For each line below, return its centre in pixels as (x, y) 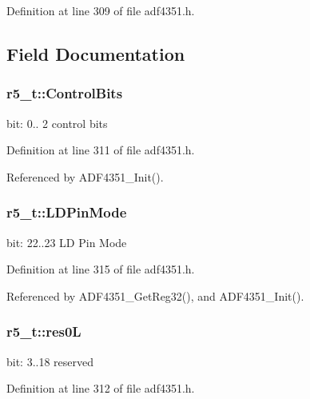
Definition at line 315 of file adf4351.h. (101, 269)
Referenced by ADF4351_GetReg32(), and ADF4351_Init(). (155, 295)
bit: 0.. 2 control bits (57, 123)
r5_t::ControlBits (65, 93)
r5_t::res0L (44, 331)
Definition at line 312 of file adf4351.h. (101, 388)
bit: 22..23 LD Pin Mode (67, 242)
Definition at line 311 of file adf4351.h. (101, 150)
